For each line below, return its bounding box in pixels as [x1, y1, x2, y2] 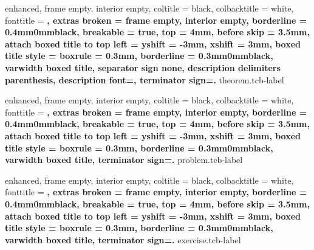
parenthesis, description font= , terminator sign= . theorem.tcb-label [5, 73, 284, 86]
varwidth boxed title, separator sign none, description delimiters [5, 61, 281, 74]
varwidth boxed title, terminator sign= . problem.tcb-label [5, 153, 243, 166]
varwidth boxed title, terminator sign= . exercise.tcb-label [5, 233, 241, 246]
